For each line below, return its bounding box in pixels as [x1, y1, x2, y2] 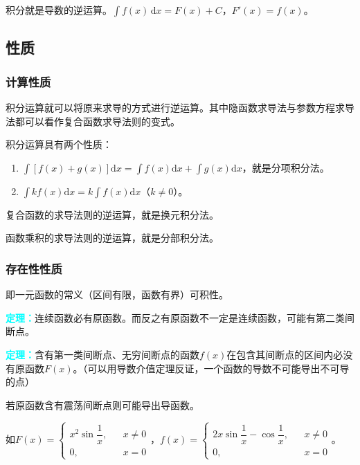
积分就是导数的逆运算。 [6, 3, 112, 17]
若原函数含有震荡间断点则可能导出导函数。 [6, 397, 199, 412]
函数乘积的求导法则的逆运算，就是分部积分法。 [6, 230, 219, 245]
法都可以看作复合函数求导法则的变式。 [6, 113, 180, 128]
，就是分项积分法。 [242, 160, 330, 174]
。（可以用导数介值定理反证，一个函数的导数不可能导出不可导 [73, 361, 350, 375]
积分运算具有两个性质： [6, 137, 112, 152]
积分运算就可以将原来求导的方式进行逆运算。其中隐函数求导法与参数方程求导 [6, 100, 354, 114]
